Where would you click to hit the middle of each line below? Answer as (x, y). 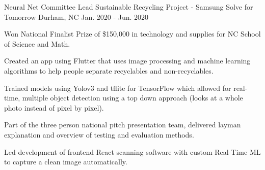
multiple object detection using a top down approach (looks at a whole (132, 98)
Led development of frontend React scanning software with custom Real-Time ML (132, 151)
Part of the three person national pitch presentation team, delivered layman (123, 125)
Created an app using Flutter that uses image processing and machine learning (127, 61)
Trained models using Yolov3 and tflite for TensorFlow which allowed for (118, 88)
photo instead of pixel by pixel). (54, 107)
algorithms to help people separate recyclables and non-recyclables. (109, 70)
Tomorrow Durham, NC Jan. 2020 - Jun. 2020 (76, 16)
